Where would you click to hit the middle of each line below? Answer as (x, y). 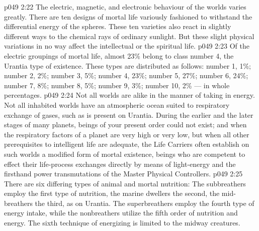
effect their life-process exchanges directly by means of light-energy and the (120, 164)
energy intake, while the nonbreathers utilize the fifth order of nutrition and (121, 213)
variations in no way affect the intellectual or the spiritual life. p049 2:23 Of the (127, 46)
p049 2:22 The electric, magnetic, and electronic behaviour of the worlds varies (125, 7)
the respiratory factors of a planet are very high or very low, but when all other (127, 134)
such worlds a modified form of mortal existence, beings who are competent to (125, 154)
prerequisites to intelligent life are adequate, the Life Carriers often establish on (127, 144)
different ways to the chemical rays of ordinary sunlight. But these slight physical (129, 36)
